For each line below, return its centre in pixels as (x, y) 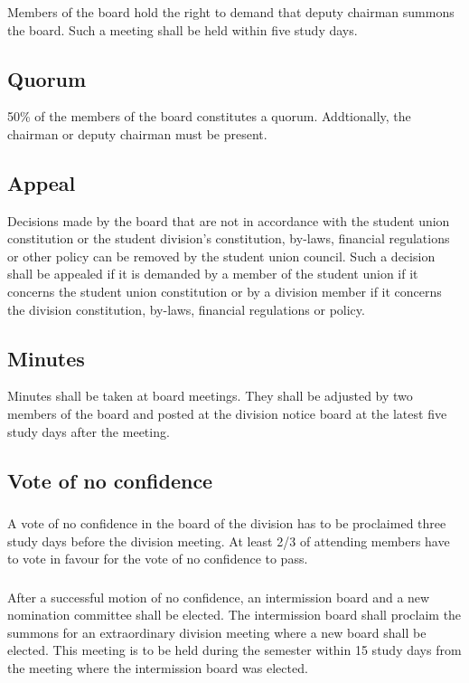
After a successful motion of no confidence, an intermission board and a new (219, 597)
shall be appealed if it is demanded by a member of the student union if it (213, 274)
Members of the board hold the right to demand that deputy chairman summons (231, 11)
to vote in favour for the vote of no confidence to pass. (158, 559)
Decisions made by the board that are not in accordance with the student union (229, 220)
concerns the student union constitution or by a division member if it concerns (225, 292)
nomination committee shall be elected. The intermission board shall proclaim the (234, 615)
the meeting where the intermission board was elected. (158, 668)
